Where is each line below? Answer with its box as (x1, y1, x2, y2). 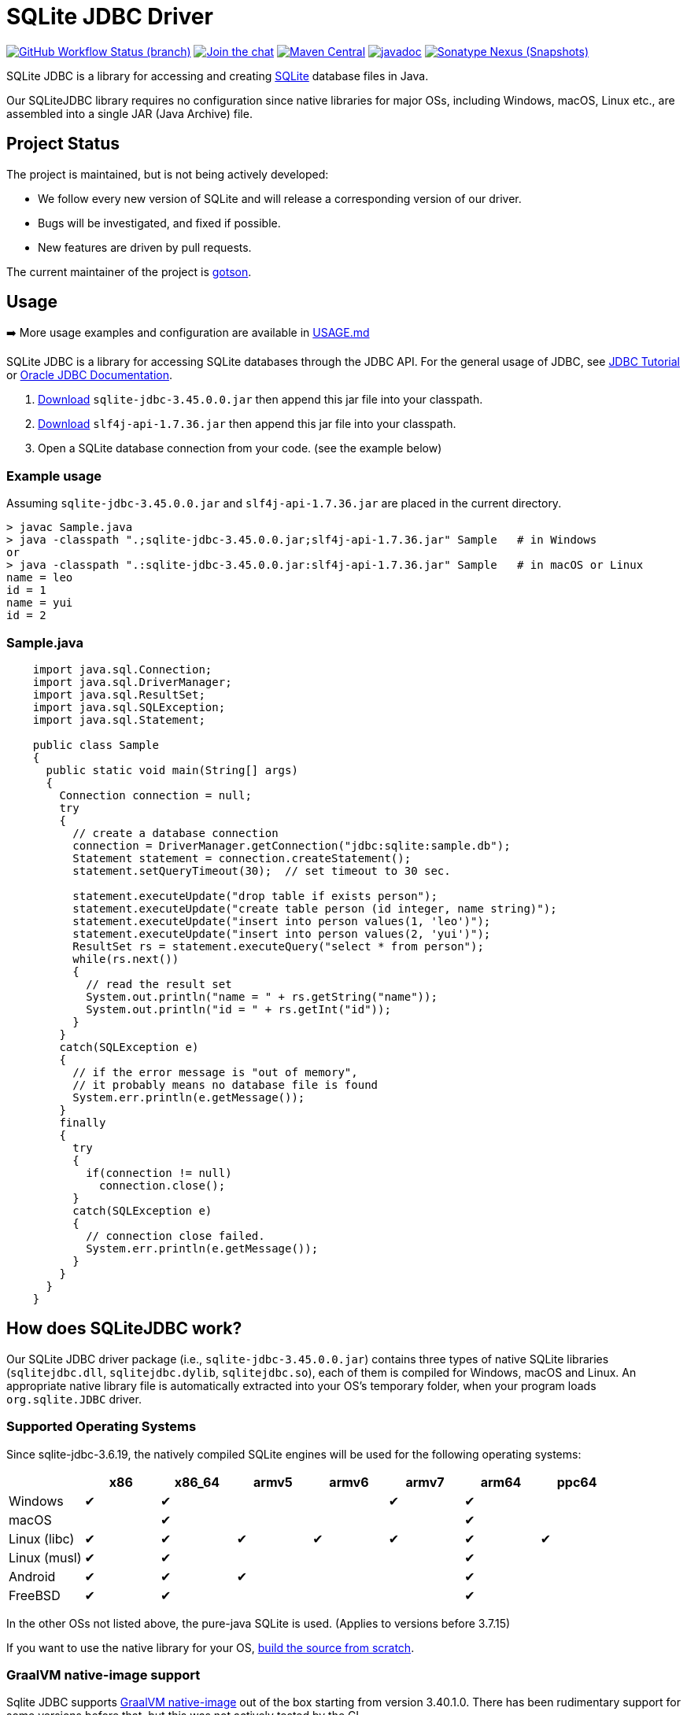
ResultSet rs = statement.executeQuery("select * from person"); (72, 939, 484, 953)
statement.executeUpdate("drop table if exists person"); (72, 889, 438, 902)
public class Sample (32, 738, 159, 751)
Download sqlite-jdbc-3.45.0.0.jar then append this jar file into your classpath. (38, 393, 483, 407)
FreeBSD (9, 1587, 61, 1603)
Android (9, 1568, 56, 1584)
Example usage (6, 467, 102, 484)
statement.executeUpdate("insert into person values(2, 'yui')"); (72, 927, 491, 940)
